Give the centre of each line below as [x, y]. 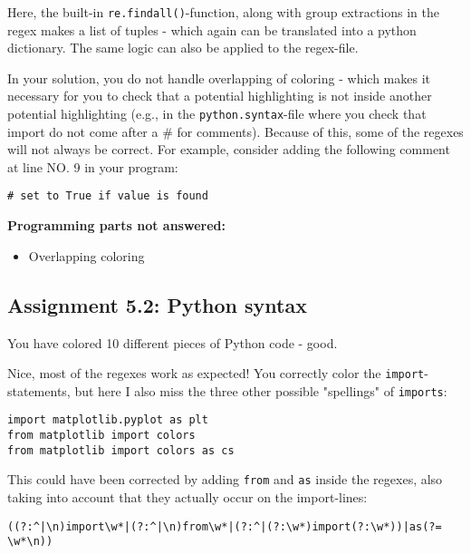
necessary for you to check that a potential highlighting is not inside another [220, 96]
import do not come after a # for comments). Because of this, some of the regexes [235, 131]
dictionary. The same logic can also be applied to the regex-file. [183, 48]
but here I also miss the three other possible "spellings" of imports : [261, 390]
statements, [39, 390]
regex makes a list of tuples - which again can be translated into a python [212, 29]
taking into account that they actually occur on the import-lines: [187, 497]
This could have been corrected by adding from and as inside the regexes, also [225, 479]
